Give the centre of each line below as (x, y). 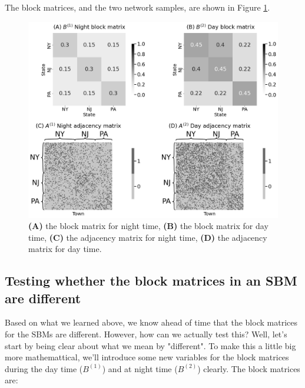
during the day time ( (44, 368)
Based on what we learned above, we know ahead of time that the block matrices (151, 322)
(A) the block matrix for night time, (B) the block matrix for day (148, 226)
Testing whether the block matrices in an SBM (151, 281)
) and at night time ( (140, 368)
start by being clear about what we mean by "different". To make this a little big (150, 345)
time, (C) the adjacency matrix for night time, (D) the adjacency (148, 237)
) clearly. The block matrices (249, 368)
